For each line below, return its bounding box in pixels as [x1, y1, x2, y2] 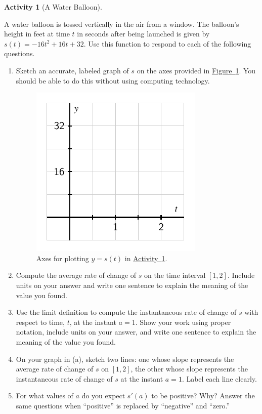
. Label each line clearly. [182, 373, 257, 384]
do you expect [81, 390, 125, 401]
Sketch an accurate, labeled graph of [16, 65, 129, 75]
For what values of [16, 390, 73, 401]
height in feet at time [4, 28, 70, 39]
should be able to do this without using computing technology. [16, 75, 210, 86]
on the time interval [144, 270, 206, 280]
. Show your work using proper [135, 316, 231, 327]
